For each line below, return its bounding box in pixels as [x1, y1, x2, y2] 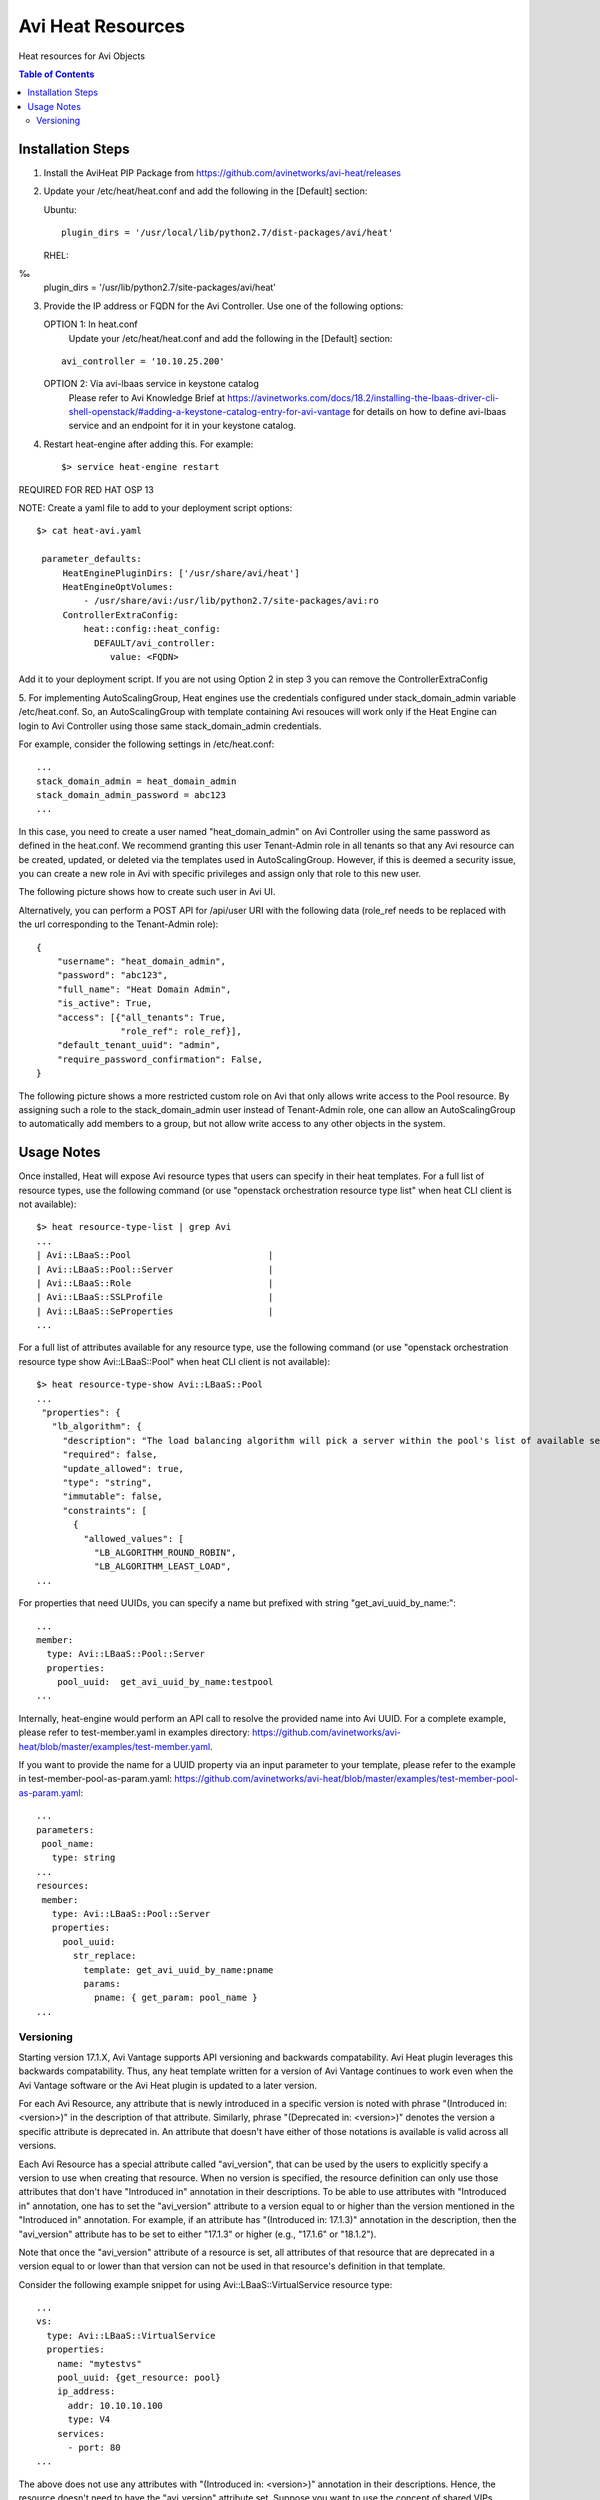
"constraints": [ [62, 1505, 148, 1516]
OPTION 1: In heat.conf [43, 318, 139, 330]
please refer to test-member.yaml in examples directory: [18, 1726, 250, 1739]
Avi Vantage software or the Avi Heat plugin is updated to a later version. [18, 2079, 318, 2091]
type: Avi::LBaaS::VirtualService [46, 2330, 216, 2341]
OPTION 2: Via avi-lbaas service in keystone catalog [43, 378, 260, 390]
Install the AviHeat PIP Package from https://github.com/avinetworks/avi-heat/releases [43, 167, 402, 179]
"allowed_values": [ [83, 1533, 185, 1544]
